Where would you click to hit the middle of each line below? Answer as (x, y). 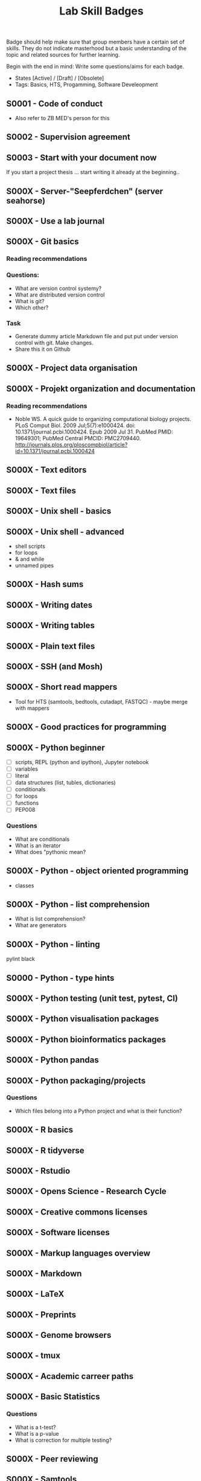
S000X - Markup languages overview (78, 1253)
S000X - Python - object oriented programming (97, 871)
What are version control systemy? (58, 288)
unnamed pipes (34, 565)
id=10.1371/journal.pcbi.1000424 (55, 451)
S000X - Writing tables (51, 625)
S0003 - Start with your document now (81, 157)
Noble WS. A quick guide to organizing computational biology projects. (103, 419)
